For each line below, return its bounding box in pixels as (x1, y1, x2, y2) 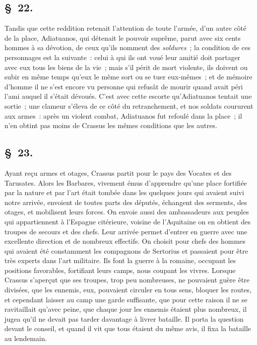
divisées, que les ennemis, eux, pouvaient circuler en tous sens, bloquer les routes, (4, 284, 252, 295)
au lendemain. (4, 333, 47, 344)
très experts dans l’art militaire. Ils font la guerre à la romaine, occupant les (4, 255, 236, 266)
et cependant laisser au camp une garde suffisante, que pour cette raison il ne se (4, 294, 248, 304)
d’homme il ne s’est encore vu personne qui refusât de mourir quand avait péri (4, 81, 243, 91)
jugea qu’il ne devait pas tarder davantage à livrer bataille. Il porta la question (4, 313, 244, 324)
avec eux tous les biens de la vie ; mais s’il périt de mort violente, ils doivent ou (4, 62, 248, 72)
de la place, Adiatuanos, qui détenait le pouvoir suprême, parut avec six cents (4, 32, 241, 43)
